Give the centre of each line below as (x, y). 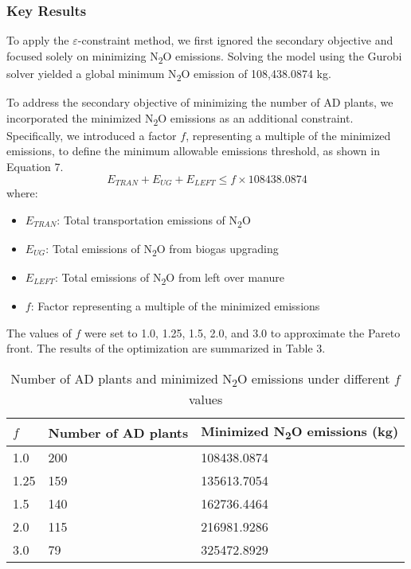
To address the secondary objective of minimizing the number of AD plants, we (200, 102)
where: (22, 193)
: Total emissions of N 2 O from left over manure (169, 278)
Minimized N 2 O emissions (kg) (300, 432)
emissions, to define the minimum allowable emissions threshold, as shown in (193, 151)
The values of (39, 332)
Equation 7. (35, 166)
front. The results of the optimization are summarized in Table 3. (166, 348)
